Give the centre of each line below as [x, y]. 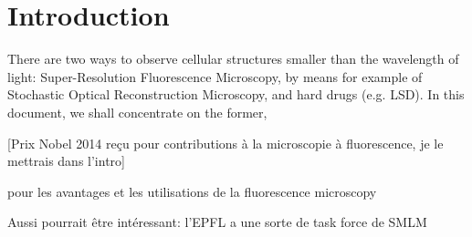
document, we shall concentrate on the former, [137, 112]
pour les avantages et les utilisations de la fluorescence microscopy [192, 191]
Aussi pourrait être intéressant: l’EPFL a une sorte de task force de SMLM [217, 222]
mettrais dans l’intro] [66, 161]
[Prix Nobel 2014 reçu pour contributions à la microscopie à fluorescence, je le [226, 143]
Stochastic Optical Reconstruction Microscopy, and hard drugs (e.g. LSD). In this [236, 94]
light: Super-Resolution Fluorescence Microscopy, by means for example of [215, 76]
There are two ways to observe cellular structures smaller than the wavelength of [233, 59]
